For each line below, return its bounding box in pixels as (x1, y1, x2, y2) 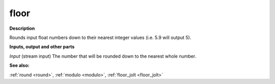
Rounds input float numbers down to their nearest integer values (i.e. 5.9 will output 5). (9, 34, 191, 40)
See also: (9, 62, 30, 68)
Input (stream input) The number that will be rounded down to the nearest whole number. (9, 53, 197, 59)
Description (9, 25, 35, 31)
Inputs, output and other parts (9, 44, 75, 50)
